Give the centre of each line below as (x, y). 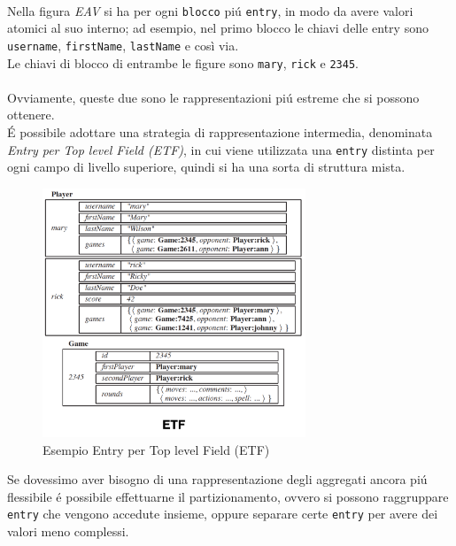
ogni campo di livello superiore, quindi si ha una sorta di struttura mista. (206, 167)
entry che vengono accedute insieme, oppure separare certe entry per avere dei (223, 514)
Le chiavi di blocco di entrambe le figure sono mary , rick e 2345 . (183, 62)
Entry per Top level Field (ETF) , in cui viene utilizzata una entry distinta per (221, 149)
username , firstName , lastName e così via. (123, 45)
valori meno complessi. (68, 531)
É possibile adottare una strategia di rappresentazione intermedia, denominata (220, 131)
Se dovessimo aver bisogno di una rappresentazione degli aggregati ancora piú (217, 479)
